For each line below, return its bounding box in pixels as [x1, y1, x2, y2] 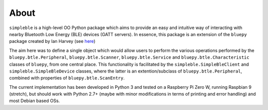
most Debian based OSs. [9, 98, 60, 104]
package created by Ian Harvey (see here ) [9, 38, 96, 44]
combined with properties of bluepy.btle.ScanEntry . [9, 75, 125, 81]
